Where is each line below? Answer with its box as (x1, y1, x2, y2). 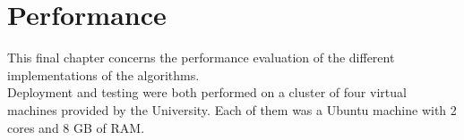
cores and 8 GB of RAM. (7, 118, 145, 136)
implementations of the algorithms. (7, 65, 200, 84)
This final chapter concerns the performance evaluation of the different (7, 48, 395, 67)
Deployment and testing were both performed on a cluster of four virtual (7, 83, 407, 102)
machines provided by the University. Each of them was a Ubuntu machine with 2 (7, 100, 457, 119)
